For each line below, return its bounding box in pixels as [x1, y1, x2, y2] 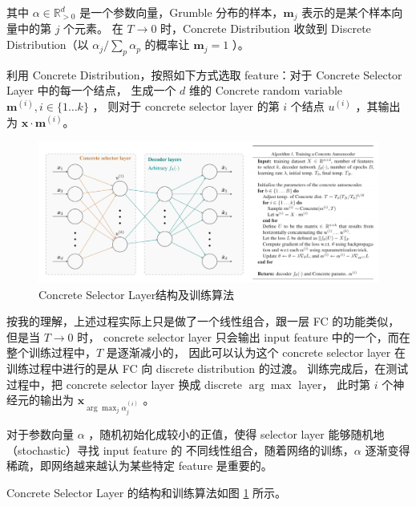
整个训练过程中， [6, 344, 96, 361]
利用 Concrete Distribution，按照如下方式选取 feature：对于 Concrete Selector [6, 66, 402, 83]
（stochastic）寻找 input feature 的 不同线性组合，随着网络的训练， [6, 441, 354, 458]
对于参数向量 [6, 425, 74, 442]
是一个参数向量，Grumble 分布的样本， [79, 4, 284, 20]
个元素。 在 [63, 20, 123, 37]
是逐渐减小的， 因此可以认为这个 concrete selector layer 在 [106, 344, 406, 361]
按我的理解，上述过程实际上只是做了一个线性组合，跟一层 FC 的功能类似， [6, 313, 400, 330]
